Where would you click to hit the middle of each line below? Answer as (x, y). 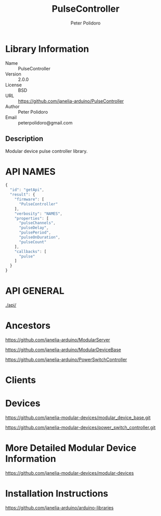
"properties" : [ (32, 218)
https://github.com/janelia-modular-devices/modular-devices (70, 473)
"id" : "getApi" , (27, 190)
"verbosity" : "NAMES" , (38, 214)
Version (13, 74)
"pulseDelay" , (34, 228)
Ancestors (28, 326)
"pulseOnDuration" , (39, 238)
